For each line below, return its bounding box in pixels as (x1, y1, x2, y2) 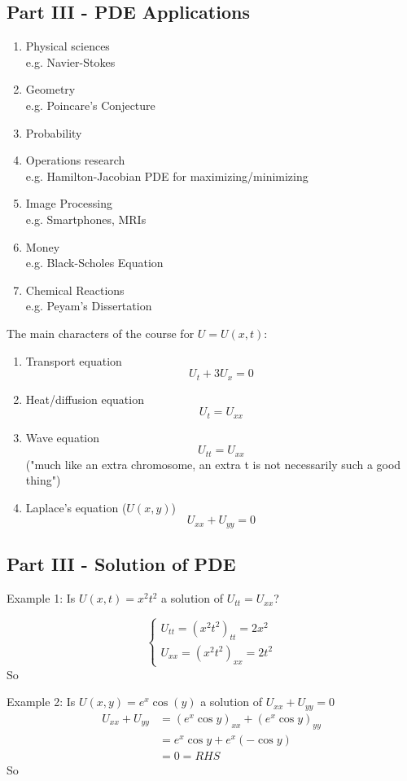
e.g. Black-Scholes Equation (25, 254, 164, 271)
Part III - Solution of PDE (7, 551, 236, 577)
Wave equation (25, 428, 100, 445)
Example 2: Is (7, 693, 76, 710)
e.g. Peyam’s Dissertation (25, 297, 152, 314)
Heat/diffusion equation (25, 390, 144, 407)
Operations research (25, 151, 125, 169)
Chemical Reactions (25, 281, 125, 298)
